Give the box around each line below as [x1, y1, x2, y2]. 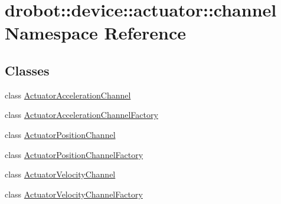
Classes [5, 61, 50, 79]
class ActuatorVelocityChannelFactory [5, 187, 143, 200]
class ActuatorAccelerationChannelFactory [5, 108, 158, 121]
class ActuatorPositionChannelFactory [5, 148, 143, 160]
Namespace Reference [5, 21, 186, 45]
